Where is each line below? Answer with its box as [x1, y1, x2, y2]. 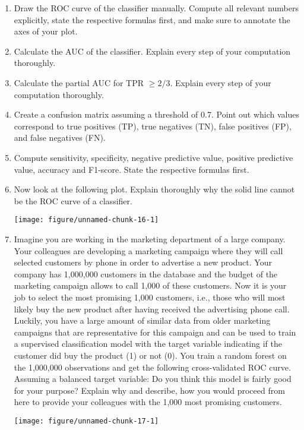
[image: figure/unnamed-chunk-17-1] [14, 416, 159, 425]
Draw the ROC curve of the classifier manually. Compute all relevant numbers [14, 2, 299, 14]
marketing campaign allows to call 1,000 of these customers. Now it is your [14, 279, 287, 292]
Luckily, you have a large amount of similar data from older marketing [14, 314, 271, 327]
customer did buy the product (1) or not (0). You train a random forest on [14, 349, 287, 361]
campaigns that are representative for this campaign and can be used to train [14, 325, 296, 338]
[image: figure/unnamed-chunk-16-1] [14, 216, 159, 225]
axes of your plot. [14, 25, 78, 37]
